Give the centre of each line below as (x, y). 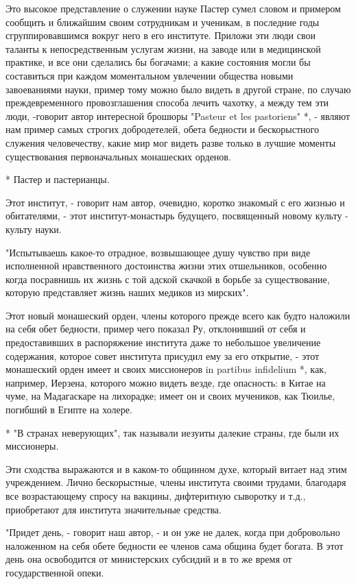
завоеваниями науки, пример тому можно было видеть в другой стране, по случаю (178, 89)
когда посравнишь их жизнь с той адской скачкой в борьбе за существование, (168, 279)
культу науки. (34, 229)
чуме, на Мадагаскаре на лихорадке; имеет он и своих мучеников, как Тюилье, (170, 396)
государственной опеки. (55, 572)
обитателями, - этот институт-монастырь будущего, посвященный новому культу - (177, 216)
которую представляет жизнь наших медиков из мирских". (127, 292)
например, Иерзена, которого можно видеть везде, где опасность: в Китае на (166, 382)
